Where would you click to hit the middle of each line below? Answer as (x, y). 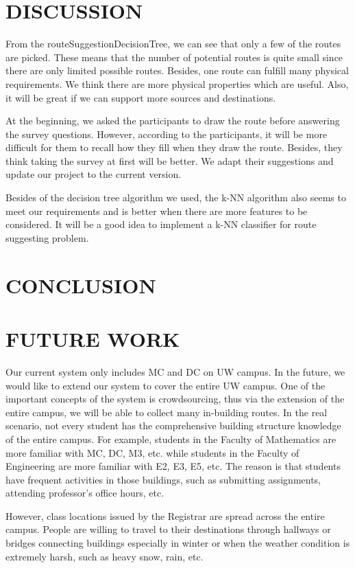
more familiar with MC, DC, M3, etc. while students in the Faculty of (152, 452)
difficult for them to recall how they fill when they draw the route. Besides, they (174, 147)
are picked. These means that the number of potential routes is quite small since (174, 57)
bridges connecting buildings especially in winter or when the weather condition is (178, 543)
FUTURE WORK (93, 339)
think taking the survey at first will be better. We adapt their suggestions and (170, 160)
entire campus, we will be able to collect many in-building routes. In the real (167, 412)
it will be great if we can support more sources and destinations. (141, 97)
